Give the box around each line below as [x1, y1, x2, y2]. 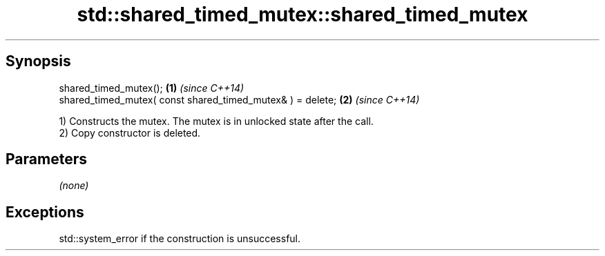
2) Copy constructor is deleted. [59, 126, 201, 139]
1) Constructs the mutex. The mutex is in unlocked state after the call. [59, 115, 374, 127]
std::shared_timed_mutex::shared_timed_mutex [77, 3, 528, 26]
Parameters [6, 150, 87, 168]
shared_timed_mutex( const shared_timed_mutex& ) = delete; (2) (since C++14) [59, 93, 420, 106]
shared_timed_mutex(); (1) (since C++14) [59, 81, 244, 94]
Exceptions [6, 203, 84, 221]
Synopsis [6, 52, 71, 70]
